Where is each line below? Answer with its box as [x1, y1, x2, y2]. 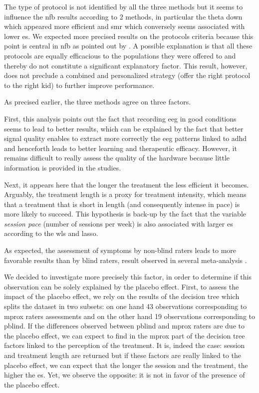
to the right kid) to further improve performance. [4, 79, 155, 90]
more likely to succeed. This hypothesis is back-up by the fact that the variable [4, 208, 246, 219]
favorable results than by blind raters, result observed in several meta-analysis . [4, 254, 247, 265]
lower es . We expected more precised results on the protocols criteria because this [4, 30, 254, 41]
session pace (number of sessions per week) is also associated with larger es [4, 218, 233, 228]
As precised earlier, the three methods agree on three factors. [4, 96, 191, 107]
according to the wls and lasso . [4, 228, 98, 238]
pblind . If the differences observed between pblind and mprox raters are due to [4, 320, 245, 331]
